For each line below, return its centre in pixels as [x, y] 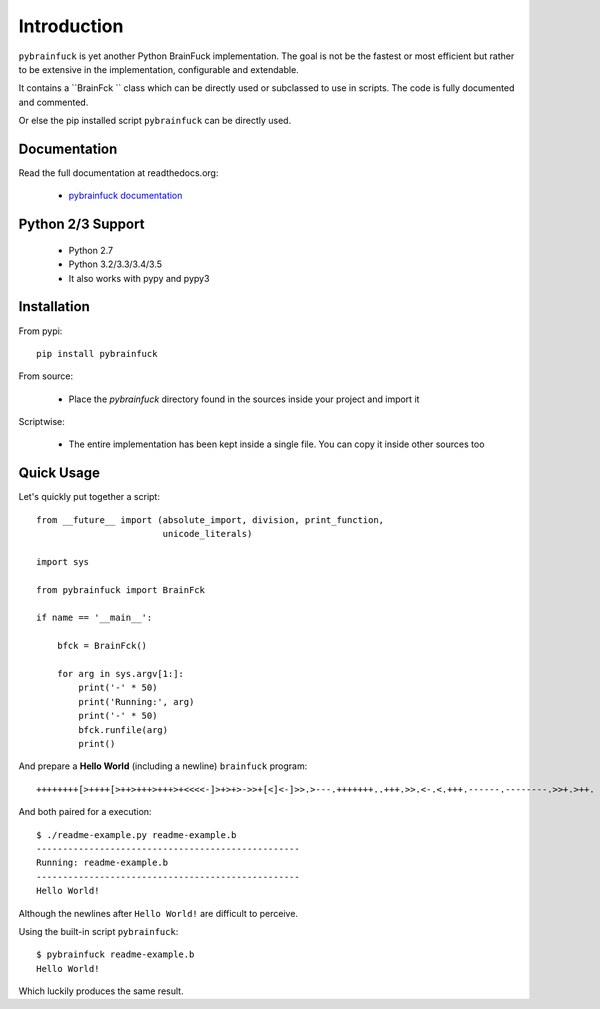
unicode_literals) [207, 534]
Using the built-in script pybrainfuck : [98, 931]
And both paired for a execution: [85, 812]
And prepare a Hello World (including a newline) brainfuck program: [163, 766]
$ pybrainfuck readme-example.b [115, 954]
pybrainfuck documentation [125, 196]
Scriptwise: [41, 422]
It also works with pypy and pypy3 [139, 278]
